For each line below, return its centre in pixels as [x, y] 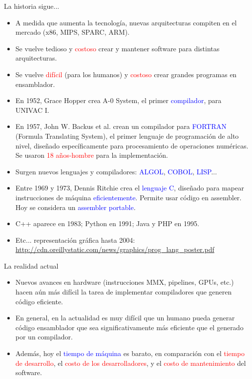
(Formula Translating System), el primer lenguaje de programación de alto [127, 136]
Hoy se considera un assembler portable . [75, 207]
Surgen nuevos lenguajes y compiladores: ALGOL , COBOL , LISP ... [116, 171]
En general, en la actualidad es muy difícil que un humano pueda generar [125, 318]
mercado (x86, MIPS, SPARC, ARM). [73, 32]
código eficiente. [39, 301]
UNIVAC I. [32, 110]
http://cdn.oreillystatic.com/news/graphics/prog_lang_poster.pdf [115, 249]
